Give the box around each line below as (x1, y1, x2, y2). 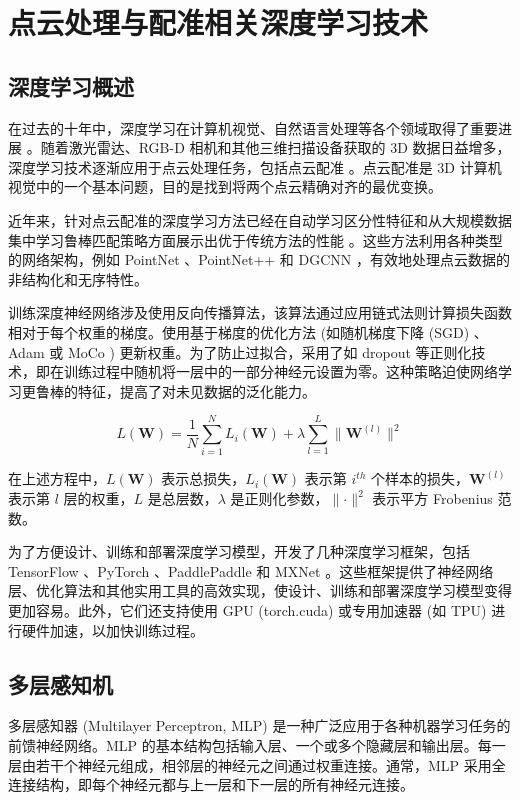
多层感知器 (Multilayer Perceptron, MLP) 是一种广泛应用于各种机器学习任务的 (8, 715, 511, 736)
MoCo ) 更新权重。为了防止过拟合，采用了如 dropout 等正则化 (67, 341, 472, 362)
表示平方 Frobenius (372, 488, 493, 509)
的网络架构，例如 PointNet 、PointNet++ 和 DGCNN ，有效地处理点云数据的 (8, 249, 510, 270)
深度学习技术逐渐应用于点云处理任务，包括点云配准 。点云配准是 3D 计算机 (8, 156, 502, 177)
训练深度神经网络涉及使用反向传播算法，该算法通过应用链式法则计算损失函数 (8, 302, 512, 323)
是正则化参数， (230, 488, 329, 509)
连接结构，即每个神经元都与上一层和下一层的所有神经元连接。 (8, 774, 414, 795)
